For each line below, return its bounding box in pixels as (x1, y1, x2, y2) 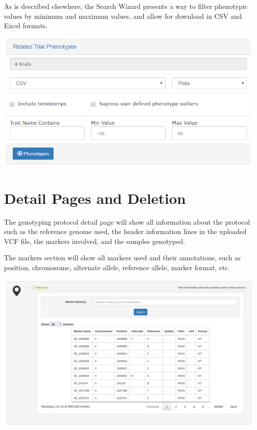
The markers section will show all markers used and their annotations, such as (4, 252, 241, 263)
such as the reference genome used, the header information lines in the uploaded (4, 226, 247, 237)
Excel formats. (4, 20, 48, 31)
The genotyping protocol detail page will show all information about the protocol (4, 216, 250, 227)
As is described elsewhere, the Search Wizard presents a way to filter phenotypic (4, 1, 248, 11)
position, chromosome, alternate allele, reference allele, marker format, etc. (4, 262, 230, 273)
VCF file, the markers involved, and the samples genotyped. (4, 236, 185, 246)
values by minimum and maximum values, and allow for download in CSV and (4, 10, 242, 21)
